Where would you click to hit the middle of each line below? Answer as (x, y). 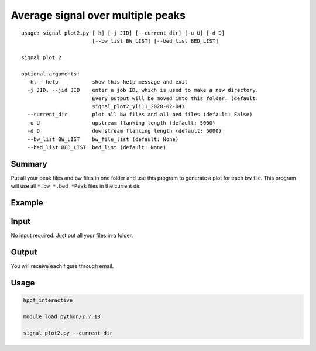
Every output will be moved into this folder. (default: (175, 98)
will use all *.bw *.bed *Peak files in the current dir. (76, 186)
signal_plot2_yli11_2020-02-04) (138, 106)
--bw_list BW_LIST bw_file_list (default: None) (103, 139)
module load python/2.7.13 (62, 316)
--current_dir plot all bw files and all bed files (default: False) (140, 115)
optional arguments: (51, 74)
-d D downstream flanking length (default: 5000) (124, 131)
